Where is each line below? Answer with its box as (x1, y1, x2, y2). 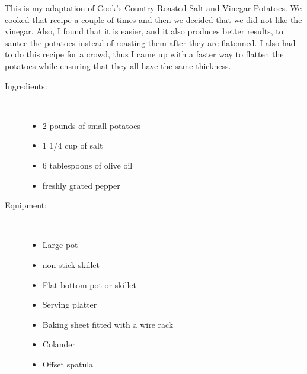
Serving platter (42, 298, 97, 311)
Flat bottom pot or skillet (42, 278, 137, 291)
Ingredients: (5, 79, 47, 92)
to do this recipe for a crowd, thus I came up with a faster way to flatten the (5, 48, 284, 60)
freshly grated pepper (42, 179, 120, 191)
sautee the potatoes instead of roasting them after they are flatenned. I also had (5, 36, 296, 49)
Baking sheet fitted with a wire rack (42, 318, 174, 330)
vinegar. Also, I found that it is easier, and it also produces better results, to (5, 25, 283, 37)
